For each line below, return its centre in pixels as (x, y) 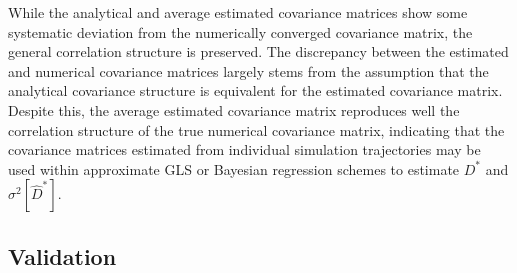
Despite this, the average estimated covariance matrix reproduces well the (234, 109)
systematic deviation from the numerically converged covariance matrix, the (240, 31)
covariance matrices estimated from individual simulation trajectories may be (244, 149)
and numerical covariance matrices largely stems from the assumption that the (248, 70)
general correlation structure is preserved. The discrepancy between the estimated (258, 51)
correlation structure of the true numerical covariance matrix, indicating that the (256, 129)
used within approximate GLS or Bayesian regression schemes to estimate (234, 168)
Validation (62, 255)
